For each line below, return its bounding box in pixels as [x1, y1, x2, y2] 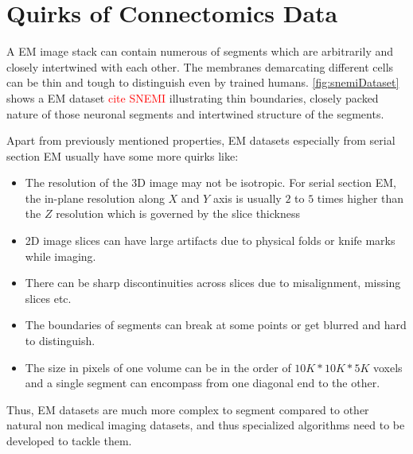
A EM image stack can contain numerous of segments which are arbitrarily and [6, 43, 394, 60]
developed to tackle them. [6, 433, 132, 448]
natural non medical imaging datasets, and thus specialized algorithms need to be [6, 417, 405, 433]
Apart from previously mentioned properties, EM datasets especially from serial [6, 132, 395, 149]
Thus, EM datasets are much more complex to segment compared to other [6, 401, 369, 417]
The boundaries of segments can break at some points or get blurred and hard [25, 316, 407, 333]
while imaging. [25, 247, 96, 264]
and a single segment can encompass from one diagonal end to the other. [25, 374, 380, 391]
